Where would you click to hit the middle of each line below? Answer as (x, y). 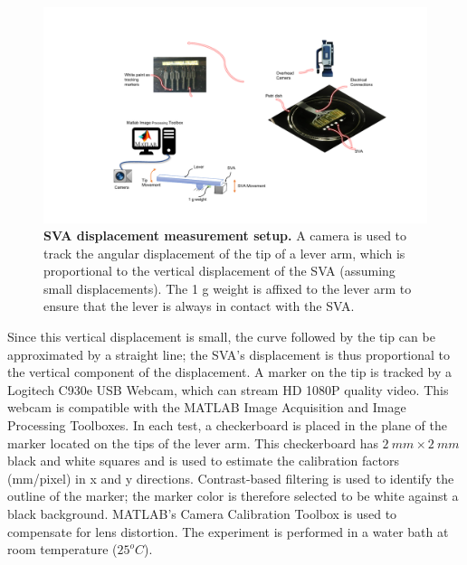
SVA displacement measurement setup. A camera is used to (225, 235)
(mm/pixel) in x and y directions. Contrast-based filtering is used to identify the (231, 478)
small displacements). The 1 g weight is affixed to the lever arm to (228, 288)
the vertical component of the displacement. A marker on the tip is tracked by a (230, 372)
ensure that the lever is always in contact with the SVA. (199, 306)
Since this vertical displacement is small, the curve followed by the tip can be (221, 337)
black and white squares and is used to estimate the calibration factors (204, 461)
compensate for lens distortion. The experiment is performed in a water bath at (228, 531)
